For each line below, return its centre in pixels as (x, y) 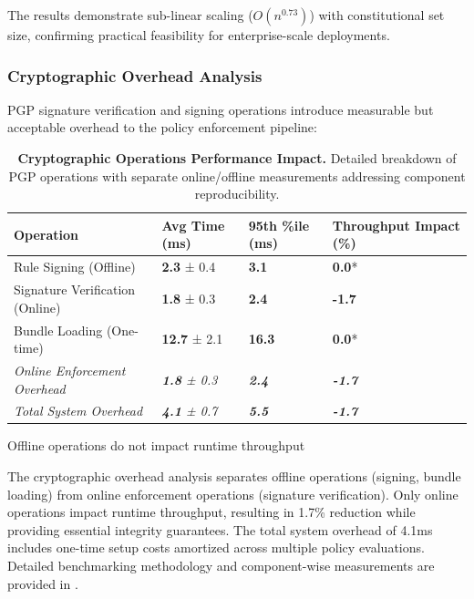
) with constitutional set (377, 15)
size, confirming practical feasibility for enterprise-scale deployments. (199, 35)
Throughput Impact (396, 225)
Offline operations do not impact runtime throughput (156, 445)
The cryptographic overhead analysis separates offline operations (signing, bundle (234, 476)
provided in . (43, 583)
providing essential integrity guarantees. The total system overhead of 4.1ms (220, 529)
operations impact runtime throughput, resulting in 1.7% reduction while (211, 512)
